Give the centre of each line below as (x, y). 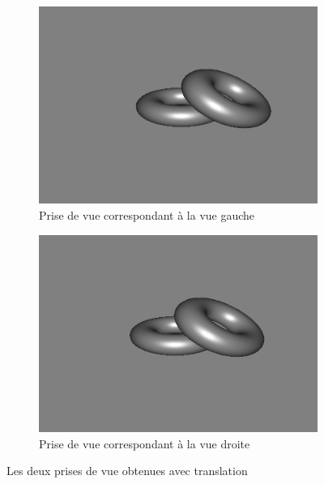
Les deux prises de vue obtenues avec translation (127, 471)
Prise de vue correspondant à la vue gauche (147, 214)
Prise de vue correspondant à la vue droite (145, 443)
